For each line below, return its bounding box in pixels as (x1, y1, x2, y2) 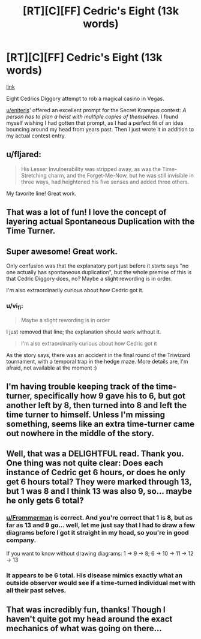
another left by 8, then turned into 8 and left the (6, 400, 187, 410)
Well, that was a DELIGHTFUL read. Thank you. (6, 449, 184, 459)
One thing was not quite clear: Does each (6, 458, 163, 469)
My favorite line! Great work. (6, 190, 77, 197)
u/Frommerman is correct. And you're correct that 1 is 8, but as (6, 514, 193, 522)
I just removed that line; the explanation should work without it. (6, 328, 161, 335)
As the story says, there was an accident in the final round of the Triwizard (6, 351, 191, 358)
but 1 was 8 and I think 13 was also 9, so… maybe (6, 486, 193, 496)
